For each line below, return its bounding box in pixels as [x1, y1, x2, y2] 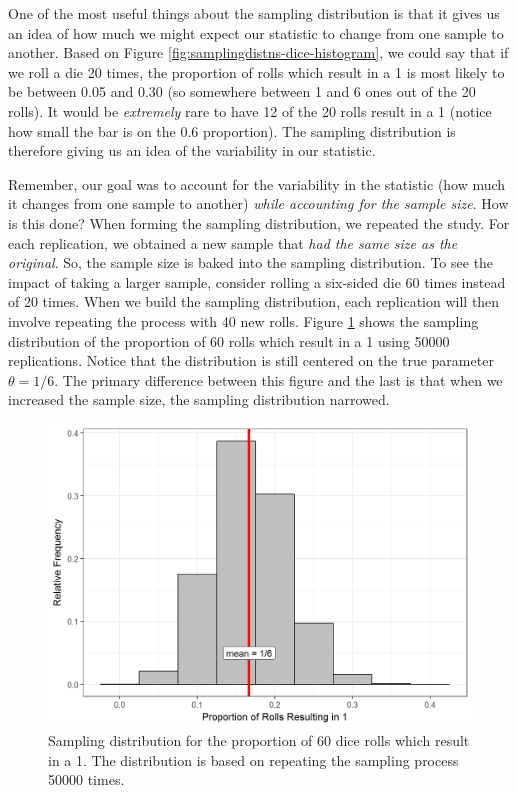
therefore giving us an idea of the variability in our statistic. [8, 140, 376, 161]
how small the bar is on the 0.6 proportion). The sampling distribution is [8, 120, 456, 141]
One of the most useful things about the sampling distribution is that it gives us [8, 3, 500, 23]
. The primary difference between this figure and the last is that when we [54, 369, 503, 390]
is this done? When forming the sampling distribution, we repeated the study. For [8, 212, 510, 233]
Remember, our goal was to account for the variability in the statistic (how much [8, 173, 506, 194]
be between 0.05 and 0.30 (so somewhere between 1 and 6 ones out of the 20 [8, 81, 476, 102]
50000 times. [48, 769, 125, 790]
